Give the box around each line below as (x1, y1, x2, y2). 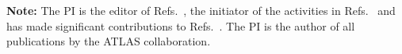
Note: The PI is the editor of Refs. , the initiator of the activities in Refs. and (6, 2, 396, 18)
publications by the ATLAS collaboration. (6, 33, 211, 49)
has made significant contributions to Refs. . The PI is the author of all (6, 17, 355, 34)
